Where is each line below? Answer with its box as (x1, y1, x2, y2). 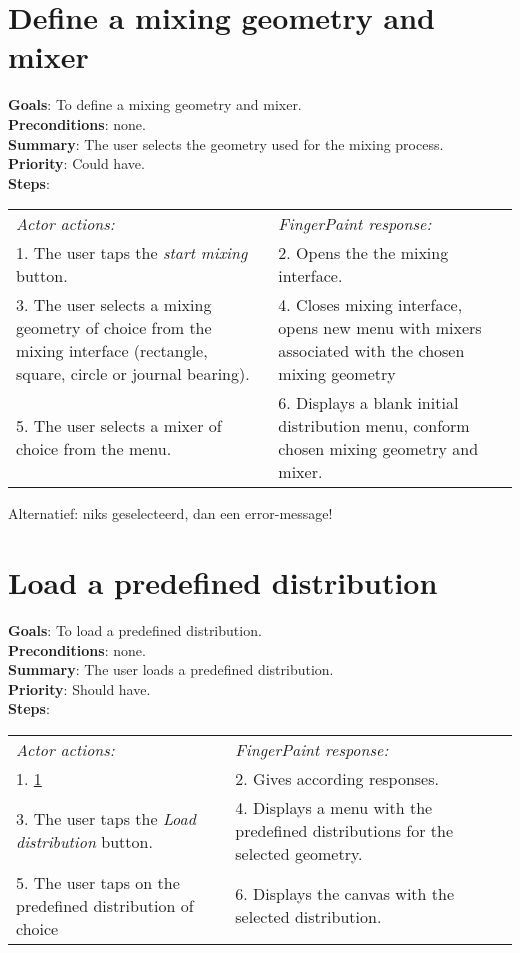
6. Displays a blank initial (278, 391, 459, 415)
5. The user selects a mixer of (16, 414, 222, 438)
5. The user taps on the (16, 870, 180, 894)
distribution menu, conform (278, 414, 470, 438)
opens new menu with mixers (278, 316, 482, 340)
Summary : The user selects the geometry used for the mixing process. (8, 133, 444, 154)
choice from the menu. (16, 437, 172, 461)
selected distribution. (235, 905, 382, 929)
